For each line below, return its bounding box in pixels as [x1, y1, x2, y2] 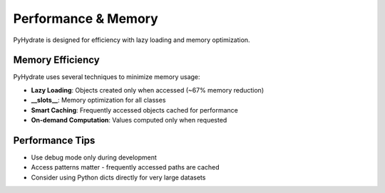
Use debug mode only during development [31, 153, 157, 162]
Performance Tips [13, 134, 96, 146]
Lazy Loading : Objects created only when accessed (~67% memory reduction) [31, 85, 264, 94]
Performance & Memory [13, 11, 158, 26]
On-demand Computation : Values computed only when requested [31, 116, 227, 125]
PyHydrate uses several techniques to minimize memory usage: [13, 73, 200, 81]
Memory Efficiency [13, 54, 100, 66]
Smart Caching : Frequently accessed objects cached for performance [31, 105, 238, 114]
